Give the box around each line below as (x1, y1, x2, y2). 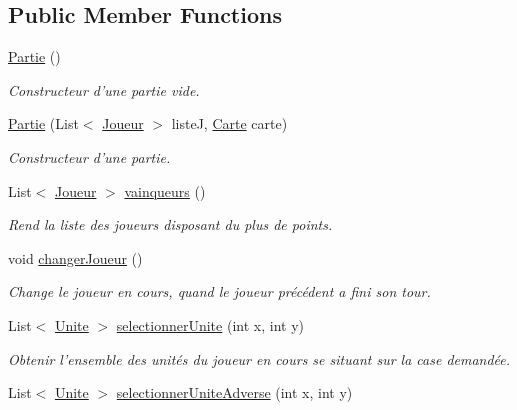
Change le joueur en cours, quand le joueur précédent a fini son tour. (8, 281, 431, 302)
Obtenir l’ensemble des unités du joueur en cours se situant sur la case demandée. (8, 348, 511, 369)
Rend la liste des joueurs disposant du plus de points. (8, 214, 333, 235)
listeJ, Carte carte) (171, 113, 288, 134)
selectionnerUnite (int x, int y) (116, 314, 304, 335)
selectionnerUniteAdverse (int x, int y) (116, 382, 353, 403)
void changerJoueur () (8, 247, 143, 268)
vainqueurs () (124, 180, 206, 201)
